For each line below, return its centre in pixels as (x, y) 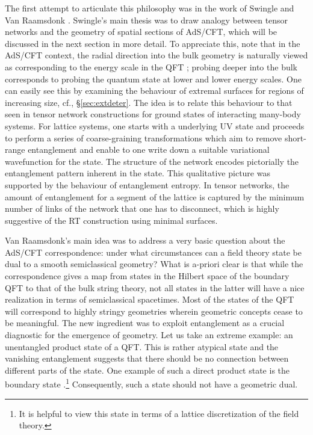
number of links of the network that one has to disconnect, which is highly (142, 208)
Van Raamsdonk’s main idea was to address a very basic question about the (145, 240)
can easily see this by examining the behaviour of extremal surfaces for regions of (154, 91)
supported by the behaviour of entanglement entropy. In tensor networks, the (147, 184)
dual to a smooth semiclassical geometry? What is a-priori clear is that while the (154, 264)
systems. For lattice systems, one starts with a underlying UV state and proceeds (155, 125)
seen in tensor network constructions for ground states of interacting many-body (153, 114)
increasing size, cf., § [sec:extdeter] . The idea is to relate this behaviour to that (149, 102)
